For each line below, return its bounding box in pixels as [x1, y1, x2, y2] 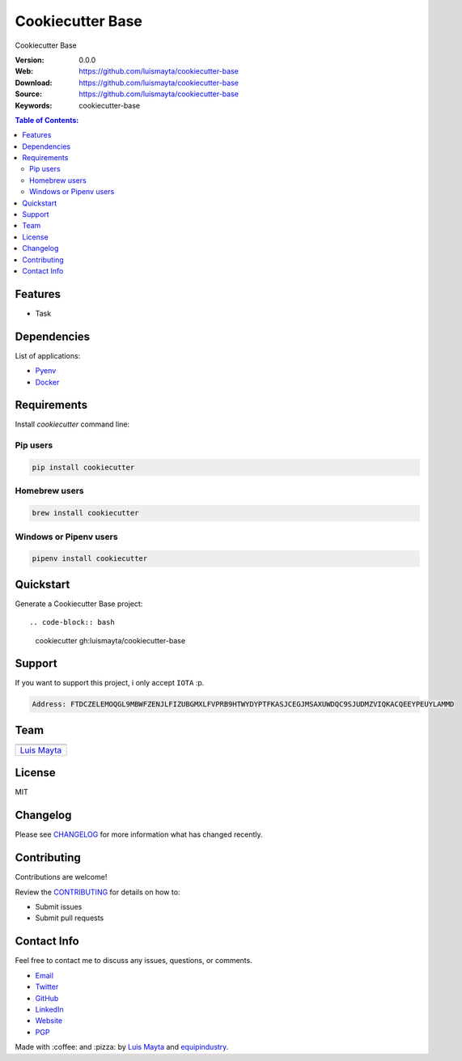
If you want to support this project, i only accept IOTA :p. [15, 678, 205, 688]
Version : [15, 55, 45, 65]
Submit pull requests [35, 913, 104, 923]
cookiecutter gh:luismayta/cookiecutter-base [35, 635, 186, 645]
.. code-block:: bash [29, 618, 115, 627]
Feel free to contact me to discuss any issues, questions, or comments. [15, 956, 252, 966]
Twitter [35, 982, 59, 991]
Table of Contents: [15, 115, 79, 125]
